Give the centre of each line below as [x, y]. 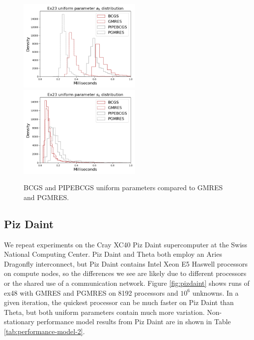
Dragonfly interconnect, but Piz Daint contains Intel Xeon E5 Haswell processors [126, 263]
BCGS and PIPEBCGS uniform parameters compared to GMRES [123, 187]
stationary [19, 322]
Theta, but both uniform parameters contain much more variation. [104, 312]
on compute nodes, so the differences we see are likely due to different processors [125, 273]
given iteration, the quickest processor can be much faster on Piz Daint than [119, 302]
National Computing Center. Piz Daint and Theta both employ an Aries [113, 254]
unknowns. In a [215, 292]
